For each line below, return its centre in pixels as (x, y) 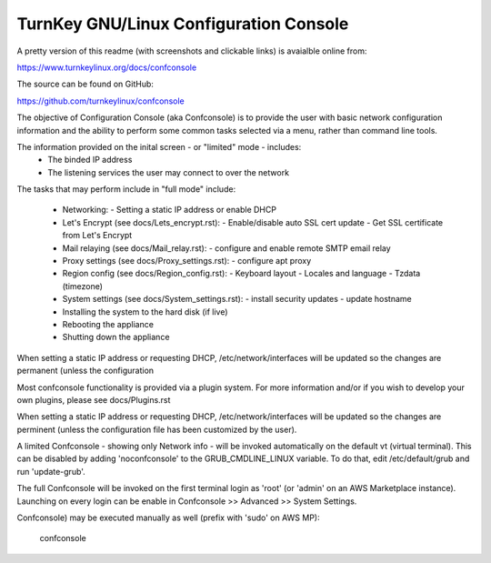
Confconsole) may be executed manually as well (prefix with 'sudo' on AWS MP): (168, 518)
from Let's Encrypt (97, 236)
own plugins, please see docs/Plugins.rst (94, 399)
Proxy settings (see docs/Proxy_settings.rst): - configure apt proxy (187, 261)
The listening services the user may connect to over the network (169, 172)
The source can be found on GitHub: (85, 84)
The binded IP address (90, 160)
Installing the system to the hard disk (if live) (145, 312)
